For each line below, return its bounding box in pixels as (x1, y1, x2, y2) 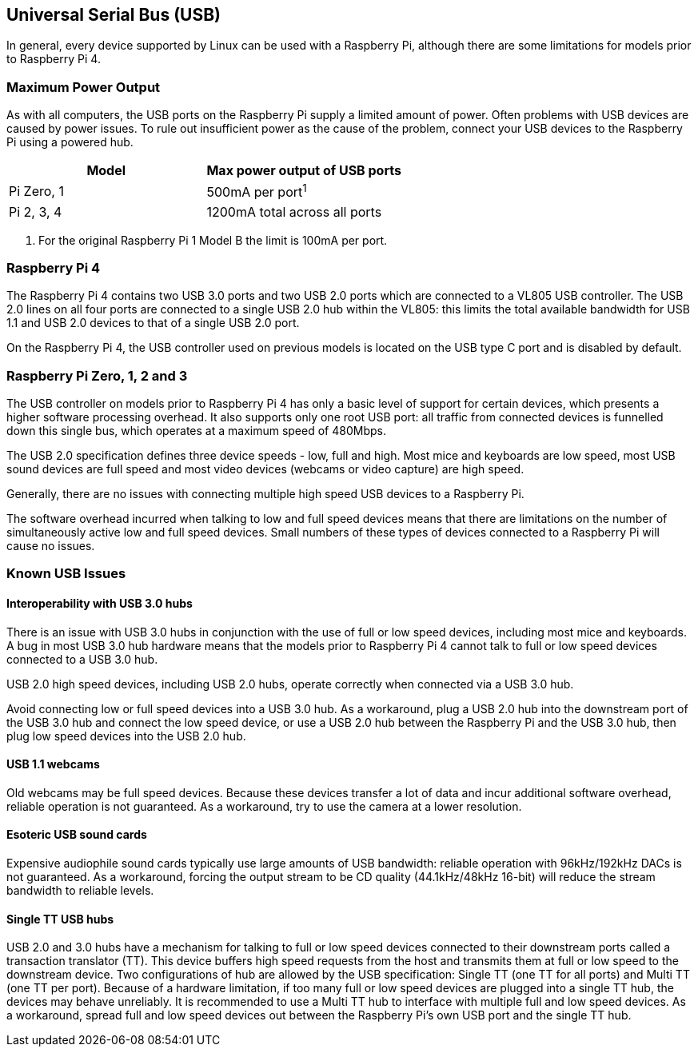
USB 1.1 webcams (6, 757, 100, 772)
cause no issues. (6, 539, 95, 552)
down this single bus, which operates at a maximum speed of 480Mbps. (6, 424, 386, 437)
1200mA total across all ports (206, 203, 382, 220)
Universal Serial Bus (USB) (6, 5, 221, 25)
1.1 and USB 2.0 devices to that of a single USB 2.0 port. (6, 316, 300, 330)
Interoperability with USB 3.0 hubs (6, 596, 193, 610)
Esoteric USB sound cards (6, 828, 147, 842)
